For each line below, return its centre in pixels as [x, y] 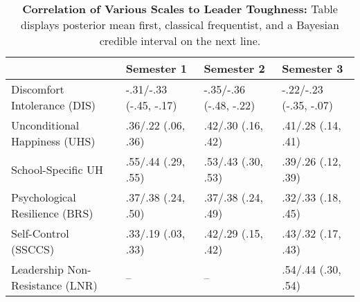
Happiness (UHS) [53, 141]
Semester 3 [313, 68]
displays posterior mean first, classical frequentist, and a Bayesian [180, 25]
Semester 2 [234, 68]
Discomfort [38, 89]
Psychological [44, 197]
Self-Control [40, 233]
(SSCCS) [33, 249]
